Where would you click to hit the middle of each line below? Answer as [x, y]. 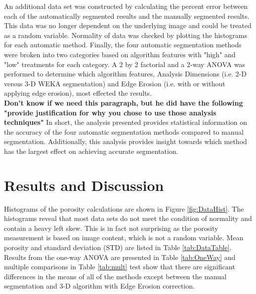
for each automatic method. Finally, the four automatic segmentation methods [123, 45]
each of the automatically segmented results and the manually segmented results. [127, 16]
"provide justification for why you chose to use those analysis [110, 112]
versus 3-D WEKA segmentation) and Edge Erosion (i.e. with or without [115, 83]
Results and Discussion [84, 185]
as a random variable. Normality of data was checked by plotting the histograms [126, 35]
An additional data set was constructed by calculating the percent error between [126, 6]
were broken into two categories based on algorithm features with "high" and [120, 54]
